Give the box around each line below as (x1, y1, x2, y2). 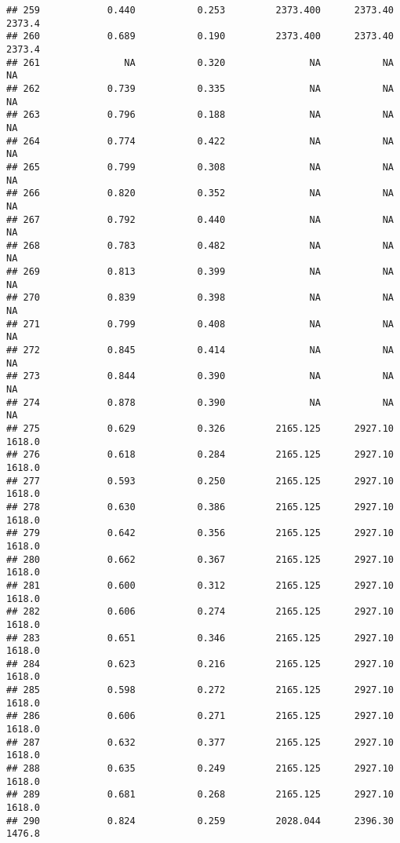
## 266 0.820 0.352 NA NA (6, 188, 394, 199)
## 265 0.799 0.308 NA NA (6, 161, 394, 173)
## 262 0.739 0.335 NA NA (6, 82, 394, 94)
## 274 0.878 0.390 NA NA (6, 396, 394, 408)
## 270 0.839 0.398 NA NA (6, 292, 394, 304)
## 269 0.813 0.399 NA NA (6, 266, 394, 278)
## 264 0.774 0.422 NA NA (6, 135, 394, 147)
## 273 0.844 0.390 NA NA (6, 370, 394, 382)
